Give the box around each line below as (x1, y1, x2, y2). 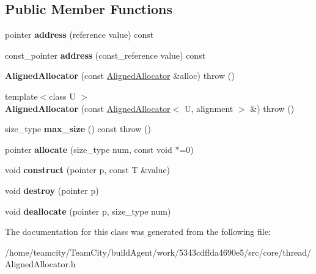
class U (49, 89, 76, 102)
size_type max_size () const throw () (5, 122, 151, 135)
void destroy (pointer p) (5, 183, 99, 196)
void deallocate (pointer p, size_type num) (5, 204, 171, 217)
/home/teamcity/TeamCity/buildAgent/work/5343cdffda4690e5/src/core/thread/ (5, 245, 312, 258)
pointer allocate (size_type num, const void (5, 143, 172, 155)
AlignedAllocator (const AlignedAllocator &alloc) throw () (5, 69, 235, 82)
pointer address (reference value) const (5, 28, 154, 41)
